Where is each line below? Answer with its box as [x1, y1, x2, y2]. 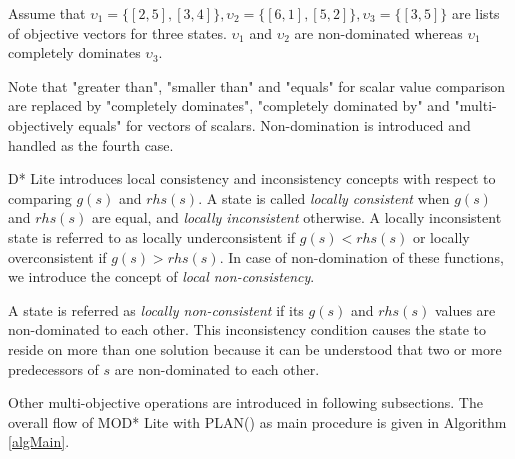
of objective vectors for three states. [8, 22, 227, 43]
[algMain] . [8, 431, 70, 452]
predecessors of [8, 358, 99, 379]
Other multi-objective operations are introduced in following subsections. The [8, 392, 483, 413]
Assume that [8, 3, 86, 23]
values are [434, 299, 496, 320]
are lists [451, 3, 500, 23]
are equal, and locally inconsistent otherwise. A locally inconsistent [91, 207, 502, 228]
